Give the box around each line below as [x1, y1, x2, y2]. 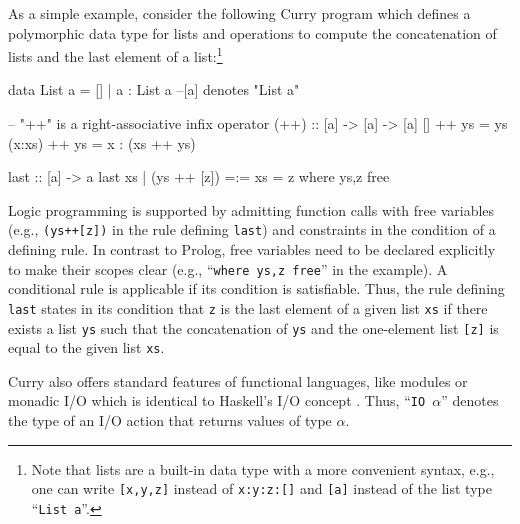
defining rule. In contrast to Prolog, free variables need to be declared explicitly [8, 239, 496, 260]
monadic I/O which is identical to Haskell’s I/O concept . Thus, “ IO [8, 390, 426, 411]
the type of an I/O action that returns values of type [8, 410, 332, 431]
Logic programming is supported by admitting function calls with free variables [8, 199, 495, 220]
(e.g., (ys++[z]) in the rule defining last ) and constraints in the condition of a [8, 219, 496, 240]
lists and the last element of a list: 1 [8, 43, 223, 66]
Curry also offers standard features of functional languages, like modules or [8, 370, 468, 391]
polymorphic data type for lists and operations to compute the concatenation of [8, 22, 497, 43]
